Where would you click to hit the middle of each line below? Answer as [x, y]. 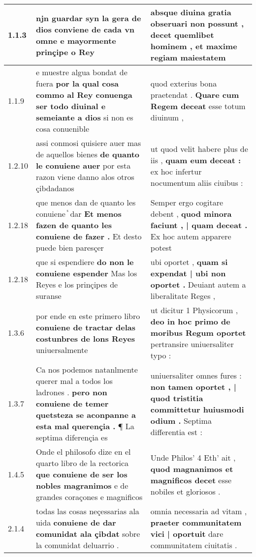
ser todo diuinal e [71, 106]
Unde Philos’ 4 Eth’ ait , [193, 457]
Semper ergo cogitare [187, 202]
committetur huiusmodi [197, 409]
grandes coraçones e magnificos [89, 497]
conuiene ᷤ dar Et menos [79, 214]
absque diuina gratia [191, 12]
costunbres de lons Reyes [85, 338]
